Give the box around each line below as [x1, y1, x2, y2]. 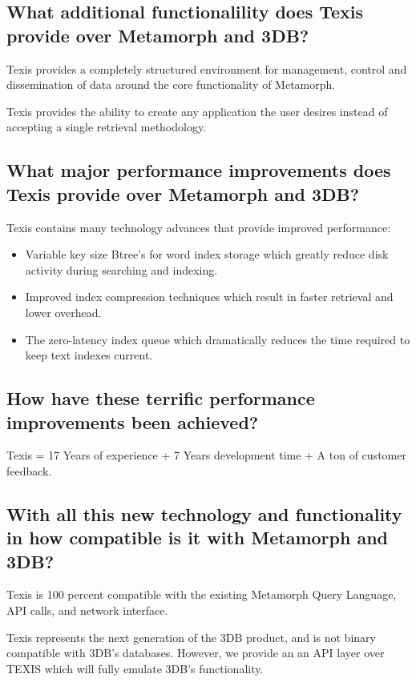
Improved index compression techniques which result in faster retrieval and [25, 288, 394, 305]
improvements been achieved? [6, 409, 259, 434]
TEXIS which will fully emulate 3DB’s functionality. [6, 660, 264, 676]
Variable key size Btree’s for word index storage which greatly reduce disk [25, 246, 389, 263]
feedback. [6, 462, 52, 479]
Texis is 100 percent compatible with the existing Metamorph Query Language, [6, 586, 397, 603]
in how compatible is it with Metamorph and [6, 525, 389, 550]
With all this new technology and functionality [6, 501, 402, 526]
